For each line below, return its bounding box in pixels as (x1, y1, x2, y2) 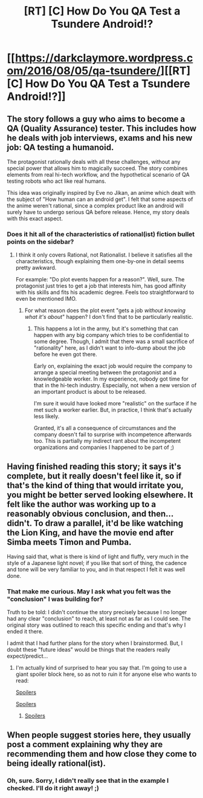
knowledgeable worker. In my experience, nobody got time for (33, 375, 189, 382)
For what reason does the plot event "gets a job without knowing (24, 307, 186, 314)
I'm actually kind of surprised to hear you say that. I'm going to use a (15, 664, 187, 672)
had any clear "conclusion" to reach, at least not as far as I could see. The (7, 615, 191, 623)
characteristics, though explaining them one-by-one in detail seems (15, 258, 184, 265)
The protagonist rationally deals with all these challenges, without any (7, 159, 181, 165)
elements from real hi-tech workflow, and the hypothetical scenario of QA (7, 171, 190, 178)
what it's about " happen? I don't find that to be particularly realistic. (24, 313, 194, 321)
